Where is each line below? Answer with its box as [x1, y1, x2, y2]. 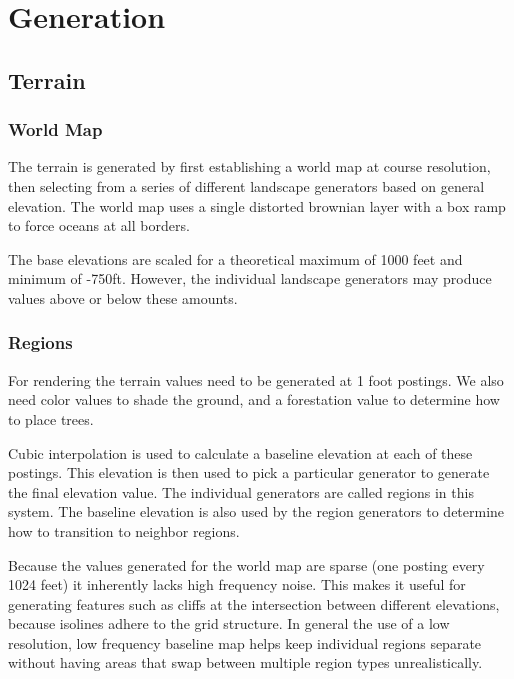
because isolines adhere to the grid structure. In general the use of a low [8, 613, 450, 634]
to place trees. [8, 408, 94, 429]
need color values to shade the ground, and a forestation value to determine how [8, 389, 500, 410]
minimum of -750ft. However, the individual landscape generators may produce [8, 268, 492, 289]
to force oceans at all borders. [8, 215, 190, 236]
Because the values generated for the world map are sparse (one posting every [8, 554, 485, 575]
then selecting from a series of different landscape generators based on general [8, 175, 485, 196]
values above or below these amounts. [8, 287, 238, 308]
